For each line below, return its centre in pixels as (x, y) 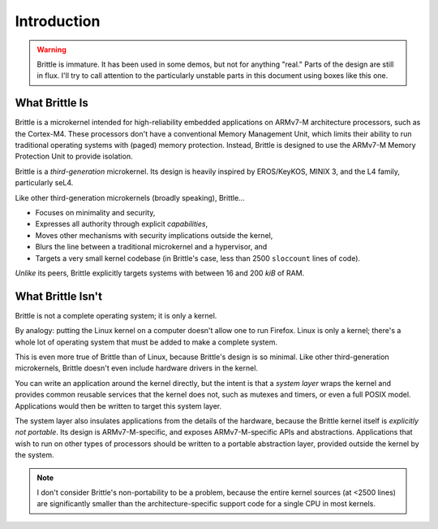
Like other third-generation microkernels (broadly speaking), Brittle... (130, 197)
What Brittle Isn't (59, 296)
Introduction (58, 21)
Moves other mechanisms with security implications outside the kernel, (154, 235)
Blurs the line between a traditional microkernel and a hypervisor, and (151, 247)
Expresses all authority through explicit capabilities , (122, 224)
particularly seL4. (44, 183)
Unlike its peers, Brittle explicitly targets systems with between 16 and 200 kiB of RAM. (160, 273)
